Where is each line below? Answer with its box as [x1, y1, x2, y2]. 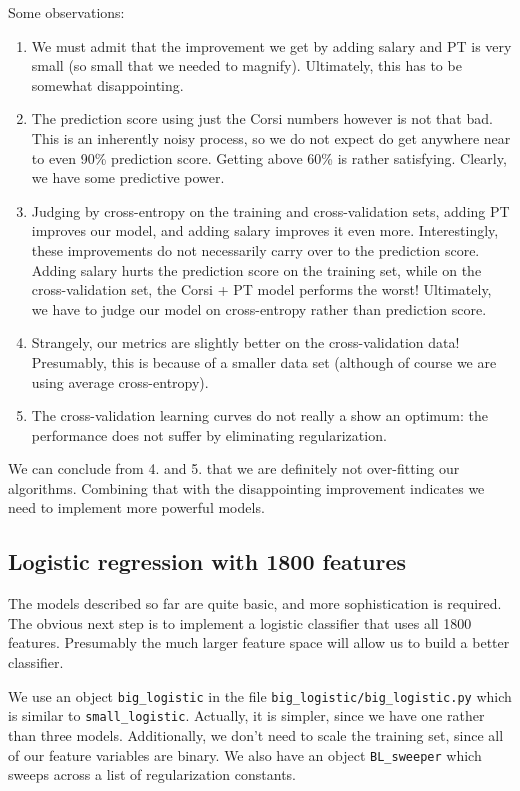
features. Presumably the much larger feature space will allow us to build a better [8, 632, 510, 653]
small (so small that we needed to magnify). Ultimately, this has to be [31, 55, 462, 76]
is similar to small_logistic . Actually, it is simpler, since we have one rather [8, 705, 485, 726]
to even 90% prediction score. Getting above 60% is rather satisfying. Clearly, [31, 147, 507, 168]
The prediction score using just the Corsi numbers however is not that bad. [31, 108, 493, 129]
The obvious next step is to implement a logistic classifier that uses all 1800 [8, 612, 472, 633]
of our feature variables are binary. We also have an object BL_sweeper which [8, 744, 482, 765]
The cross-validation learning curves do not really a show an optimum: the [31, 405, 489, 426]
